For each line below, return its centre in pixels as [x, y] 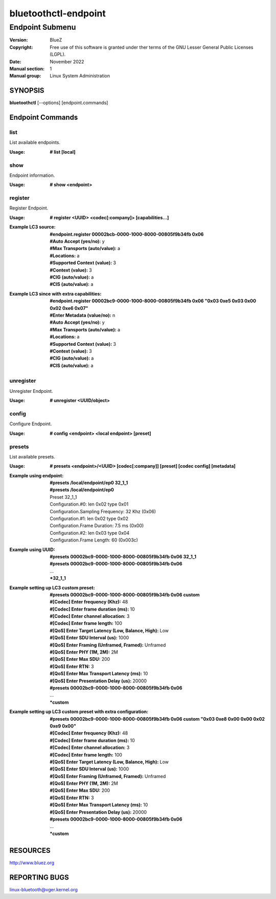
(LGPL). [58, 54]
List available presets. [32, 456]
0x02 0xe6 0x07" [69, 308]
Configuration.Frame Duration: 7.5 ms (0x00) [97, 526]
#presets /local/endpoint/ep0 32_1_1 [89, 483]
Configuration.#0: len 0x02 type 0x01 [89, 504]
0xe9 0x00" [63, 726]
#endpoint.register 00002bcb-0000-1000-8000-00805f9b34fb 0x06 [127, 234]
